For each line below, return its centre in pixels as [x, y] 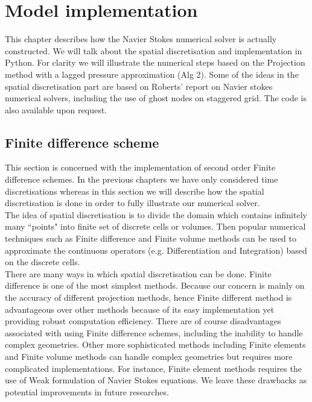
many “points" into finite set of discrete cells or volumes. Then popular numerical [155, 226]
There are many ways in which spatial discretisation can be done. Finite [138, 273]
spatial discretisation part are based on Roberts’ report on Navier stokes [139, 86]
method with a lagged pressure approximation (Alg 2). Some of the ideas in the [152, 74]
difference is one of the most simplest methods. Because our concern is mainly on [155, 285]
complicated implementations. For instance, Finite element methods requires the [153, 368]
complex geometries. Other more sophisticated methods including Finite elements [155, 344]
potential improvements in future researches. [87, 391]
